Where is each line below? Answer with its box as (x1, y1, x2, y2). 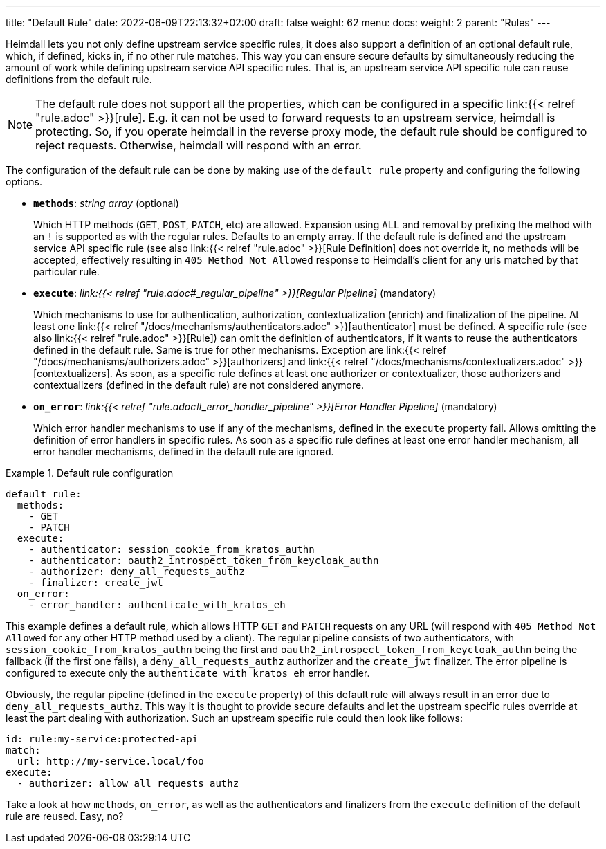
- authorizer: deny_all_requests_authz (28, 566, 245, 577)
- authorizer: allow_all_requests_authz (17, 778, 239, 789)
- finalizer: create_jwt (28, 577, 163, 588)
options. (6, 176, 43, 188)
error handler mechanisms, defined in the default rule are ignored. (33, 446, 334, 457)
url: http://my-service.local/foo (17, 756, 204, 767)
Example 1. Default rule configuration (6, 467, 174, 479)
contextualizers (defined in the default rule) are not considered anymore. (33, 379, 365, 391)
